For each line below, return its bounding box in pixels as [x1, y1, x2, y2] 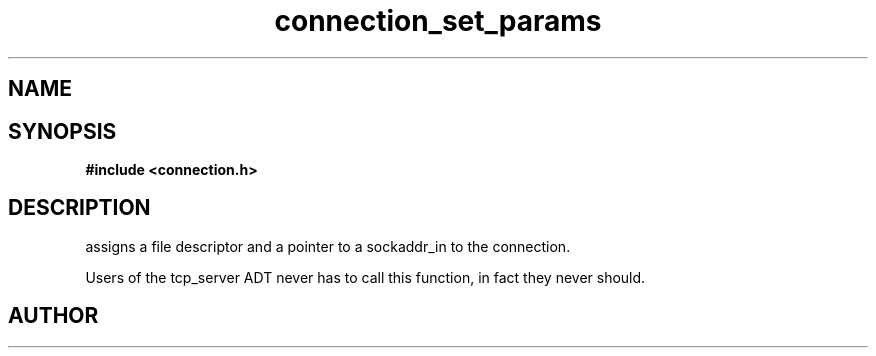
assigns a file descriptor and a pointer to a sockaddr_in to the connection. [85, 237, 571, 255]
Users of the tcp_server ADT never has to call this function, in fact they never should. [85, 268, 646, 286]
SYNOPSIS [8, 118, 117, 144]
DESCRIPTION [8, 195, 151, 221]
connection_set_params [274, 4, 602, 38]
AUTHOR [8, 303, 99, 329]
